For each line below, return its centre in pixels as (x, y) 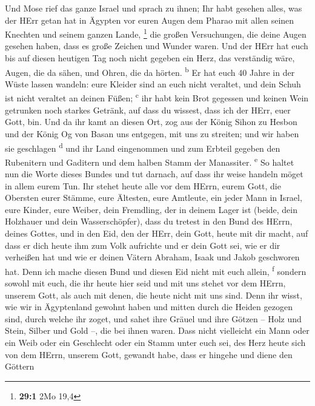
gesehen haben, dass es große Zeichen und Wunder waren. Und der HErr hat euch (157, 46)
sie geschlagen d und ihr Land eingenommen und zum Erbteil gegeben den (143, 147)
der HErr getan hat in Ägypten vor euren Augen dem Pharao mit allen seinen (150, 20)
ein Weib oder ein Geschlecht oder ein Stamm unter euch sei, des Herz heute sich (155, 342)
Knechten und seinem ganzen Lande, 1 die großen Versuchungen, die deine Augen (156, 33)
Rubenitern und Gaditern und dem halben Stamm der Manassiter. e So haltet (150, 161)
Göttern (20, 366)
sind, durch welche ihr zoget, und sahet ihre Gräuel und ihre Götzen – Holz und (153, 318)
